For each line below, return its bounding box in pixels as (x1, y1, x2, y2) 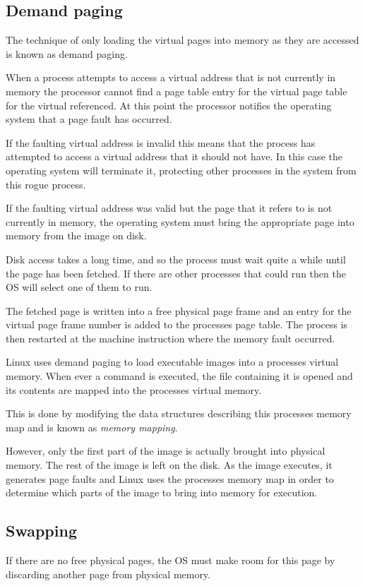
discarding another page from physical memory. (6, 566, 211, 581)
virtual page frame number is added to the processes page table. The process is (6, 317, 348, 332)
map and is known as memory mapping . (6, 419, 178, 434)
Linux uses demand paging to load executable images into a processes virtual (6, 354, 339, 369)
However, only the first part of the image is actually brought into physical (6, 443, 325, 458)
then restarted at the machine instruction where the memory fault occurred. (6, 330, 335, 345)
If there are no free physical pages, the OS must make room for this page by (6, 553, 335, 568)
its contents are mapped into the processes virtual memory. (6, 382, 262, 397)
